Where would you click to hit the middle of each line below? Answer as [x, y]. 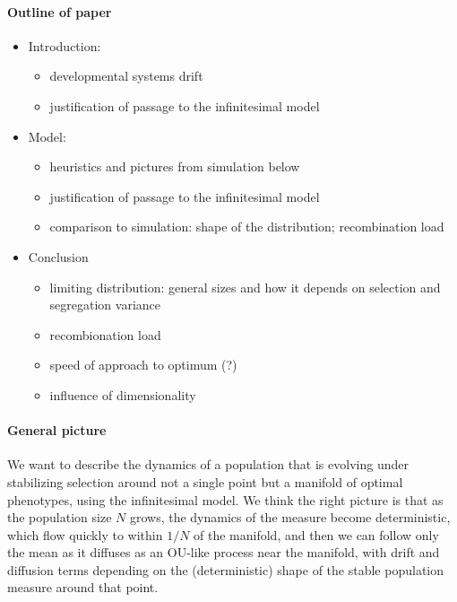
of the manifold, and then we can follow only [316, 534]
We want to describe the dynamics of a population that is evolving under [208, 464]
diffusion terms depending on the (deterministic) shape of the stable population [226, 569]
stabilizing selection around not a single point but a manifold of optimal [205, 481]
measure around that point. [83, 587]
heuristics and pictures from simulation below [175, 166]
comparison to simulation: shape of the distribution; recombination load [247, 227]
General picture [57, 430]
